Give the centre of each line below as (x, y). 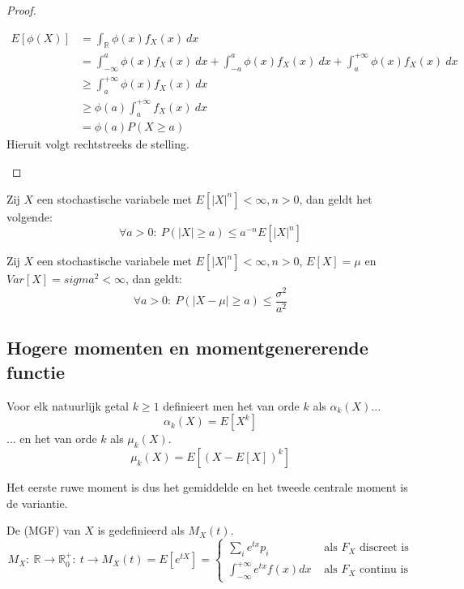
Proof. (21, 10)
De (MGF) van (44, 530)
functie (36, 371)
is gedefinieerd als (141, 530)
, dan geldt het (336, 198)
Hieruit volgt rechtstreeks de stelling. (98, 144)
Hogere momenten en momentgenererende (187, 348)
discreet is (384, 548)
